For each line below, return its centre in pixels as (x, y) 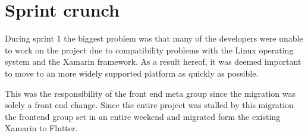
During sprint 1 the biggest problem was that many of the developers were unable (154, 38)
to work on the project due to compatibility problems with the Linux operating (149, 50)
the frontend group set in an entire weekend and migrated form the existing (143, 116)
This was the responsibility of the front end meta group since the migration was (150, 93)
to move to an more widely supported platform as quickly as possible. (132, 73)
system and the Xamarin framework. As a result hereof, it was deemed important (153, 61)
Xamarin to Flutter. (41, 128)
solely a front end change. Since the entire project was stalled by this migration (149, 105)
